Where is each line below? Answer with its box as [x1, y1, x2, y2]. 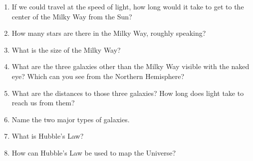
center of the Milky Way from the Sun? [11, 11, 132, 21]
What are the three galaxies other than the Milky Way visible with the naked [11, 61, 250, 72]
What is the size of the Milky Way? [11, 44, 121, 55]
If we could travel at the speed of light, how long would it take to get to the [11, 1, 244, 11]
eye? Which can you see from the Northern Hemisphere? [11, 71, 185, 81]
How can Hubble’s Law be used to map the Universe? [11, 147, 176, 158]
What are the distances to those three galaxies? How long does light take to [11, 87, 244, 98]
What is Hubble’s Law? [11, 131, 84, 141]
